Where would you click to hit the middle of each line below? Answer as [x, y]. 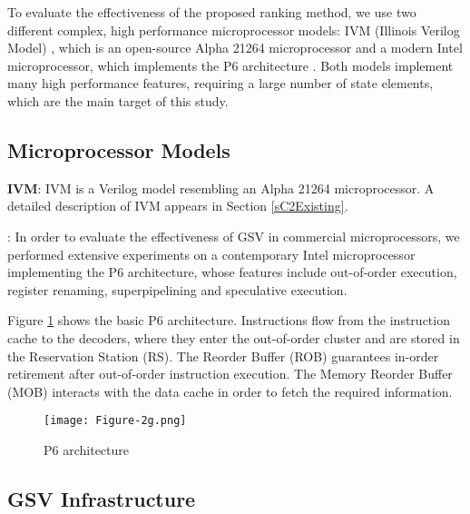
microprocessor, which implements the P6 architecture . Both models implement [230, 65]
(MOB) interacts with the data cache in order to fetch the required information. [230, 391]
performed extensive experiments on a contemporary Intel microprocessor [211, 254]
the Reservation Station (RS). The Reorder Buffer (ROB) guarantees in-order [223, 356]
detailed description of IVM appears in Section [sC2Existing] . [178, 206]
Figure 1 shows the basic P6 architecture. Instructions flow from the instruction [229, 320]
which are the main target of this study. [118, 100]
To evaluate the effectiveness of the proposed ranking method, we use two [212, 12]
